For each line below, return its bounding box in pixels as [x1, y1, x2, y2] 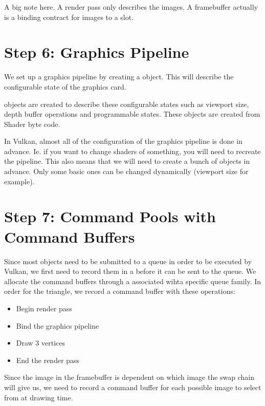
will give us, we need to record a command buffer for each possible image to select [4, 381, 261, 392]
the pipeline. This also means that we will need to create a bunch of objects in [4, 156, 250, 166]
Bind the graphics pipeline [16, 320, 99, 331]
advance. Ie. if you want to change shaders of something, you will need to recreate [4, 145, 261, 156]
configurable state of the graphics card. [4, 81, 126, 92]
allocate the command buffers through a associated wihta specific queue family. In [4, 275, 261, 286]
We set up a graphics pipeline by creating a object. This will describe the [4, 71, 234, 82]
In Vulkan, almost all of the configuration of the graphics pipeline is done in [4, 136, 242, 146]
